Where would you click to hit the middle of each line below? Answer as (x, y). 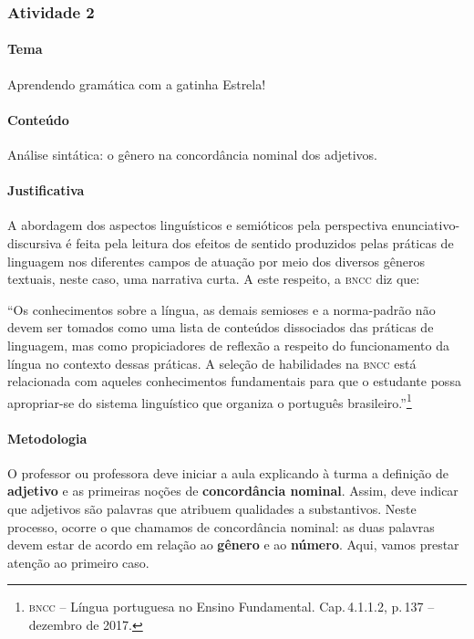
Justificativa (46, 190)
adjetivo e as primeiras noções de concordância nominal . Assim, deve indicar (233, 491)
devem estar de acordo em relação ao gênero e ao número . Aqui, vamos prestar (233, 545)
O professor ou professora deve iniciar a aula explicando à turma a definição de (228, 472)
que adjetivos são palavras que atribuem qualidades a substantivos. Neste (212, 508)
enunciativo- (426, 225)
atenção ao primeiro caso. (78, 562)
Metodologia (47, 438)
